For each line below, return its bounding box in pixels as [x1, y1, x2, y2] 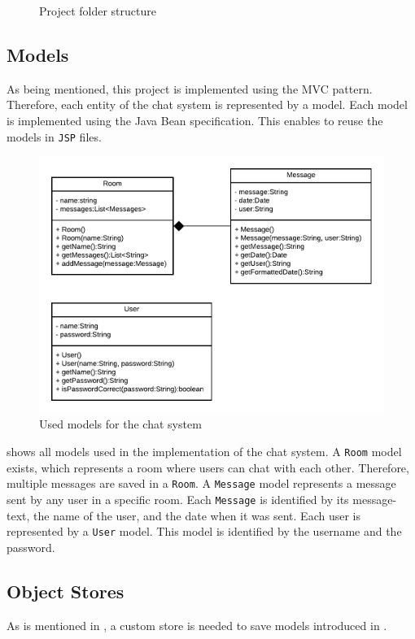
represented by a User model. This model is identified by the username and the [7, 523, 402, 540]
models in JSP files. [7, 128, 102, 145]
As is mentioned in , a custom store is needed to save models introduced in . [7, 616, 387, 633]
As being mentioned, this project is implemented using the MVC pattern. [7, 80, 373, 97]
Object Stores [7, 578, 124, 603]
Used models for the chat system [39, 415, 202, 433]
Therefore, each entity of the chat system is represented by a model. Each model [7, 96, 408, 113]
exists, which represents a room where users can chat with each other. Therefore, [7, 459, 409, 476]
